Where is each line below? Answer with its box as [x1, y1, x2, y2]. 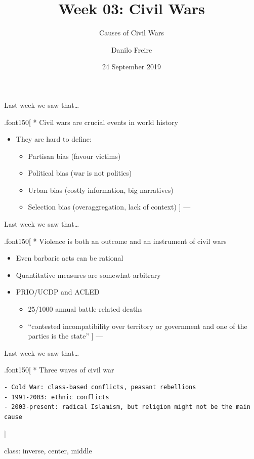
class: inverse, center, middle [4, 445, 92, 455]
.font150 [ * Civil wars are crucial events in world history [4, 116, 178, 127]
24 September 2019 [102, 61, 161, 72]
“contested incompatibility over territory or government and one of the [28, 320, 247, 331]
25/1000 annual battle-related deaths [28, 304, 143, 314]
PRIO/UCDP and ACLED [16, 286, 100, 297]
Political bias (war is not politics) [28, 168, 132, 178]
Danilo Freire [111, 44, 152, 55]
